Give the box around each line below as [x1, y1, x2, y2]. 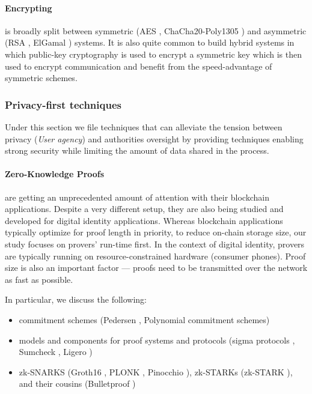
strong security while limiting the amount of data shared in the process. [5, 144, 269, 157]
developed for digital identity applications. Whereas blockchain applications [5, 214, 283, 226]
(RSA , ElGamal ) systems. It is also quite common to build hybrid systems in [5, 36, 295, 49]
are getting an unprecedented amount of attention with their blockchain [5, 190, 269, 203]
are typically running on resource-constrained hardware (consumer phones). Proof [5, 249, 306, 262]
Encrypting [5, 1, 52, 14]
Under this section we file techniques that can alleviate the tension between [5, 120, 283, 133]
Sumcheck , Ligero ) [19, 345, 93, 358]
